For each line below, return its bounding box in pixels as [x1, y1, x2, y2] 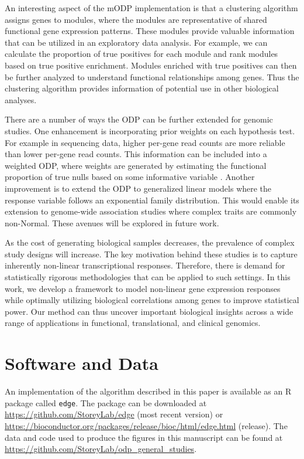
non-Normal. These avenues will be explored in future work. [5, 216, 219, 229]
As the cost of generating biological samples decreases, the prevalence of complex [5, 236, 295, 249]
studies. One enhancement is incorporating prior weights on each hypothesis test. [5, 124, 295, 137]
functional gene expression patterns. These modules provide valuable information [5, 25, 295, 37]
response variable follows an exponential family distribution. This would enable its [5, 193, 299, 206]
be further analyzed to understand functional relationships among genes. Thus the [5, 70, 299, 83]
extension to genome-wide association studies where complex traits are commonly [5, 205, 297, 217]
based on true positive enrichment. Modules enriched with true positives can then [5, 59, 297, 71]
